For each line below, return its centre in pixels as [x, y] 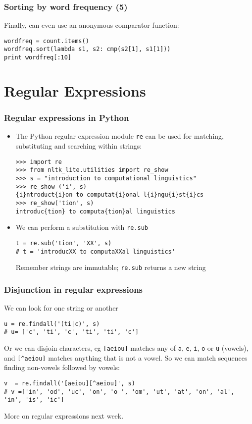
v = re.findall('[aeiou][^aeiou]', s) [70, 383]
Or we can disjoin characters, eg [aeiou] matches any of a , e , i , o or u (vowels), [126, 347]
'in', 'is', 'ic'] [34, 400]
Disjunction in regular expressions [74, 289]
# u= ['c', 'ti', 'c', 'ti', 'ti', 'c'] [72, 332]
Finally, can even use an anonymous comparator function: [92, 25]
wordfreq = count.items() [47, 41]
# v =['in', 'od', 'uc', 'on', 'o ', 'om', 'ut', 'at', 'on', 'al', [119, 392]
